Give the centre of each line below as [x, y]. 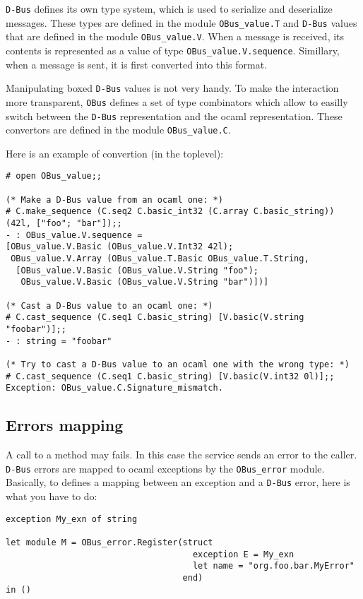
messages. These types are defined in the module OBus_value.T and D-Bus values [181, 22]
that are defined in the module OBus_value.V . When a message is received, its [175, 36]
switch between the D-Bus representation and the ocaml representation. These [174, 115]
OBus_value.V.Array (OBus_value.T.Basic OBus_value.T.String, [160, 259]
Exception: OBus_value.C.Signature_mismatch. [114, 388]
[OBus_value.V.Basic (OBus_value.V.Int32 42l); [120, 247]
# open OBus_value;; [54, 176]
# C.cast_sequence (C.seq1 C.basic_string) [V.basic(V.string [155, 318]
